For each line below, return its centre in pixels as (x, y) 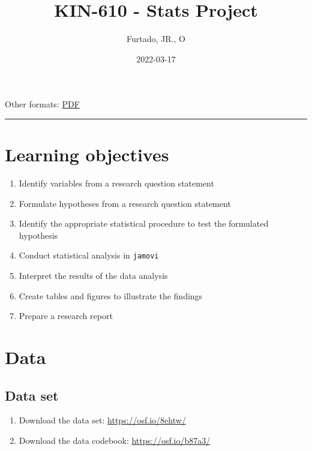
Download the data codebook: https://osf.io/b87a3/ (115, 441)
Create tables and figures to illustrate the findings (111, 295)
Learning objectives (87, 154)
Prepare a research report (66, 316)
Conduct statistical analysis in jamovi (89, 255)
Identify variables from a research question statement (116, 183)
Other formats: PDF (42, 104)
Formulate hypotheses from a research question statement (125, 203)
